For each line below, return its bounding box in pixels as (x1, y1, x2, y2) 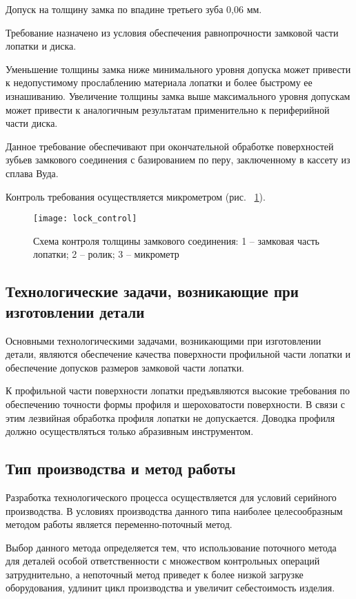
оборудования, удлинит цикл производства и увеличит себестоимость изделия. (6, 580, 335, 595)
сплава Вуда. (6, 165, 59, 180)
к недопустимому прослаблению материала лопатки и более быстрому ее (6, 75, 313, 90)
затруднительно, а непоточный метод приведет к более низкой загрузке (6, 567, 304, 581)
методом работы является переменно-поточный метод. (6, 517, 233, 531)
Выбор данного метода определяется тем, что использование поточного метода (6, 540, 337, 554)
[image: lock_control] (33, 214, 137, 224)
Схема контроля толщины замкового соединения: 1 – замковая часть (33, 233, 319, 247)
